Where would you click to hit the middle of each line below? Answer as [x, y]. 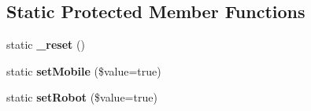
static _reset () [46, 44]
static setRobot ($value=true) [82, 97]
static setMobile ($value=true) [84, 70]
